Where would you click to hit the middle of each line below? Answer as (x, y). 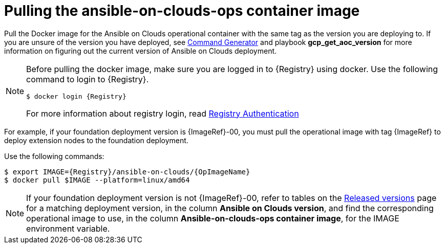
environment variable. (68, 228)
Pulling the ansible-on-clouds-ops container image (182, 11)
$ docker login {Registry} (76, 96)
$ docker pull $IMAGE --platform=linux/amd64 (97, 180)
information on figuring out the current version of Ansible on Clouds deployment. (141, 51)
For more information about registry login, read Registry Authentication (163, 113)
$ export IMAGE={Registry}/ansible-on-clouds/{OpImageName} (127, 172)
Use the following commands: (54, 156)
